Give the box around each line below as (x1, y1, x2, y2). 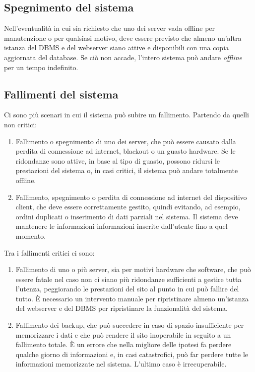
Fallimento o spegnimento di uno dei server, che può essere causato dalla (15, 136, 236, 146)
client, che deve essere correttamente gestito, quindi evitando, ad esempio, (15, 201, 241, 212)
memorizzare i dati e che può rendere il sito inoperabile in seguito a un (15, 329, 231, 340)
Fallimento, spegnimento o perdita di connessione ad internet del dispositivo (15, 191, 247, 202)
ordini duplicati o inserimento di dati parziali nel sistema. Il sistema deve (15, 211, 238, 221)
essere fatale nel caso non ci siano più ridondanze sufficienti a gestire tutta (15, 274, 242, 284)
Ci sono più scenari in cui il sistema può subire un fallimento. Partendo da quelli (4, 109, 249, 120)
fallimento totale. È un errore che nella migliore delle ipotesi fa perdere (15, 339, 232, 350)
